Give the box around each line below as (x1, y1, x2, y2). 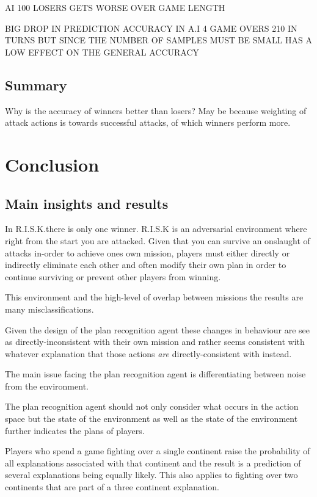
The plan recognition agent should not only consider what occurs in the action (5, 400, 299, 413)
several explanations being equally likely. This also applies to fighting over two (5, 468, 298, 481)
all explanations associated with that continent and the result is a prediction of (5, 456, 301, 469)
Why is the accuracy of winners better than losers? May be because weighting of (5, 104, 307, 117)
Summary (5, 75, 67, 94)
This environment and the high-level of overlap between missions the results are (5, 291, 304, 303)
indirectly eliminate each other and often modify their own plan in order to (5, 258, 286, 271)
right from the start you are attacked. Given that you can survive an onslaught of (5, 234, 310, 247)
